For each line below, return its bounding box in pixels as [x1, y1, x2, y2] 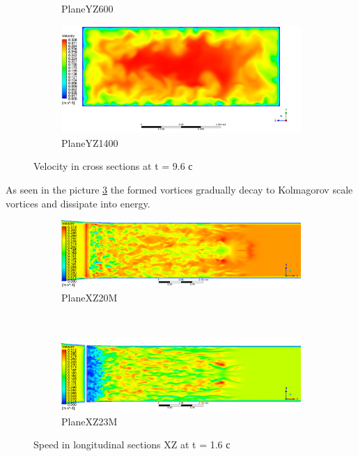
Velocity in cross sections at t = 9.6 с [33, 159, 193, 173]
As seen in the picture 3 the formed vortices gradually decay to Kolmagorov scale [6, 182, 353, 197]
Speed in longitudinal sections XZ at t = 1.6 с [33, 437, 231, 452]
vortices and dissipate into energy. [6, 196, 150, 210]
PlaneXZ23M [61, 414, 118, 428]
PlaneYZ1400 [61, 135, 118, 150]
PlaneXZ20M [61, 290, 118, 304]
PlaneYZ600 [61, 1, 114, 15]
